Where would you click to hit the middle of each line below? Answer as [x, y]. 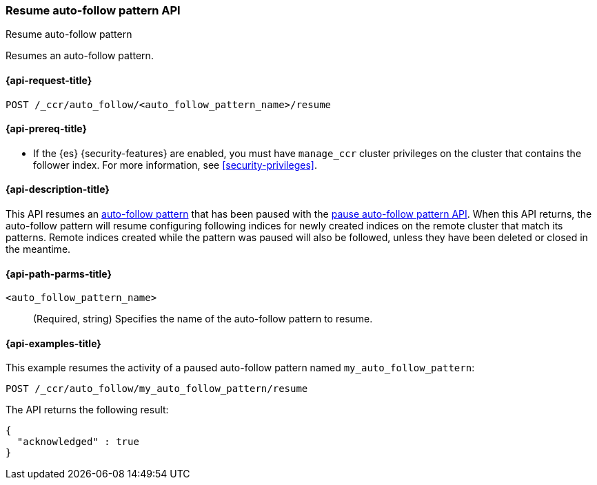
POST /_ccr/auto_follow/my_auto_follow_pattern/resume [157, 389]
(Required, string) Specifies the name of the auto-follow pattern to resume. [203, 319]
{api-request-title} [49, 80]
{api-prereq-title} [47, 129]
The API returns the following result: [87, 410]
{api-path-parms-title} [59, 274]
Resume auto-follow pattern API [93, 10]
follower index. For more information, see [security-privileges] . [175, 165]
